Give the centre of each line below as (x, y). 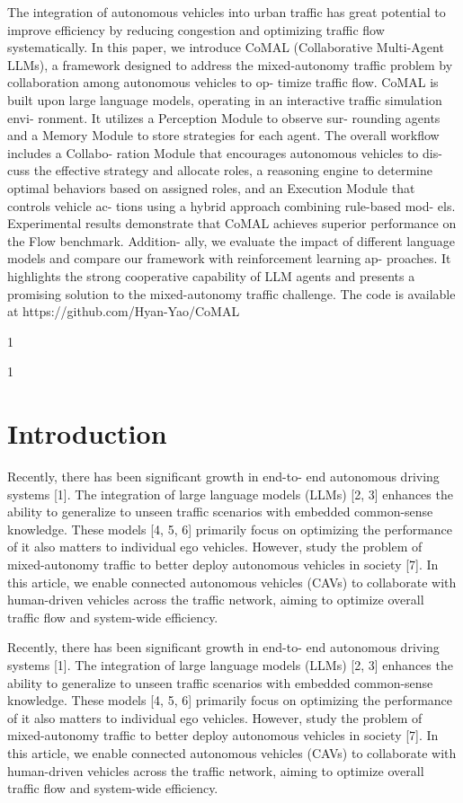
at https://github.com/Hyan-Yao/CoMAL (124, 311)
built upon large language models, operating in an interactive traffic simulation (225, 99)
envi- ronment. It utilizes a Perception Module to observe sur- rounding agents (224, 117)
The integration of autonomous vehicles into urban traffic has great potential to (227, 12)
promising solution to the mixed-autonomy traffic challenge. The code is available (231, 293)
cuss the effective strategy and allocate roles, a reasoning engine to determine (220, 170)
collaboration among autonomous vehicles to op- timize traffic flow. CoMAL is (223, 82)
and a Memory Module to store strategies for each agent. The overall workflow (223, 135)
